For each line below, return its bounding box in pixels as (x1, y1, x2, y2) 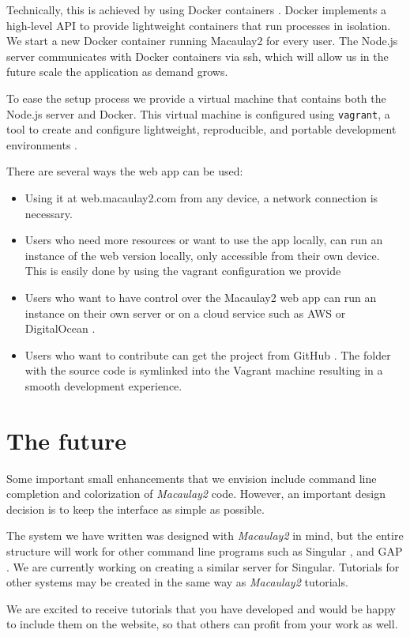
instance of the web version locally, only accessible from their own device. (24, 247, 380, 263)
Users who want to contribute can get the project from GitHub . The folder (24, 346, 391, 363)
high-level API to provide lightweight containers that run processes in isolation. (6, 17, 391, 33)
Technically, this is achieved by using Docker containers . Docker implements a (6, 2, 387, 17)
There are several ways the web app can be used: (6, 163, 243, 179)
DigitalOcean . (24, 320, 96, 337)
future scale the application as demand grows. (6, 63, 228, 80)
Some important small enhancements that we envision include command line (6, 469, 377, 486)
